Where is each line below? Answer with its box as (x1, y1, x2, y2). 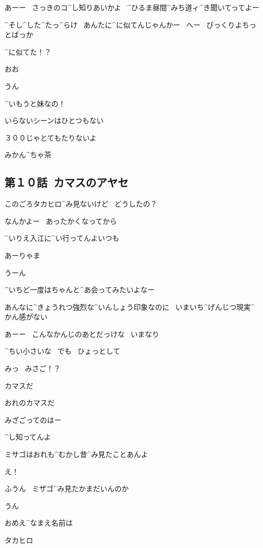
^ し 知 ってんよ (5, 431, 51, 442)
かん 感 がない (5, 311, 47, 322)
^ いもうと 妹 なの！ (5, 98, 66, 108)
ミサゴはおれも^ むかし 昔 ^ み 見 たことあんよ (5, 449, 148, 460)
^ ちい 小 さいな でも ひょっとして (5, 346, 120, 356)
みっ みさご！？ (5, 363, 61, 374)
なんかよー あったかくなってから (5, 215, 117, 226)
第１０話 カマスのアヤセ (5, 174, 129, 190)
